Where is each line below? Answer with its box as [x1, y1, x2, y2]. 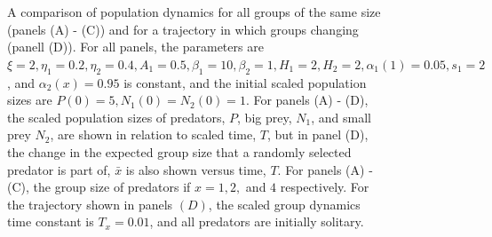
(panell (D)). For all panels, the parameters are [7, 37, 264, 56]
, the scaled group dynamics [208, 194, 361, 213]
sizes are [7, 91, 52, 109]
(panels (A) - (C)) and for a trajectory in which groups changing [7, 20, 359, 38]
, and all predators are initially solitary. [149, 212, 364, 231]
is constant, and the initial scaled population [123, 73, 367, 91]
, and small [311, 107, 371, 126]
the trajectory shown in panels [7, 194, 173, 213]
